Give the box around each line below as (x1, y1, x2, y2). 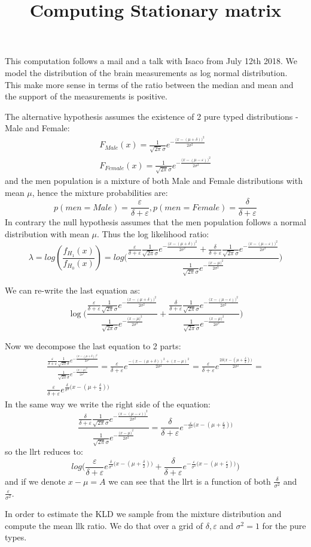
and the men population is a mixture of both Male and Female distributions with (5, 174, 303, 187)
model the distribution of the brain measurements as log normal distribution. (5, 66, 288, 78)
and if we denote (5, 475, 66, 487)
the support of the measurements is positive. (5, 90, 167, 102)
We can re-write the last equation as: (5, 283, 141, 296)
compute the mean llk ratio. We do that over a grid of (5, 519, 203, 531)
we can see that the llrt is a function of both (108, 475, 271, 487)
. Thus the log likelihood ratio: (97, 228, 209, 240)
